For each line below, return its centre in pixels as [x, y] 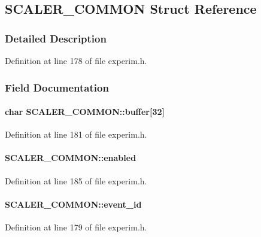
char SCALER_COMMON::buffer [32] [85, 112]
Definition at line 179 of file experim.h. [76, 227]
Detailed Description [56, 38]
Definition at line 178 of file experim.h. [76, 60]
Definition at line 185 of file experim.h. [76, 180]
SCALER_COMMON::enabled [71, 158]
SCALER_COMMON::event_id [73, 204]
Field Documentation [57, 87]
